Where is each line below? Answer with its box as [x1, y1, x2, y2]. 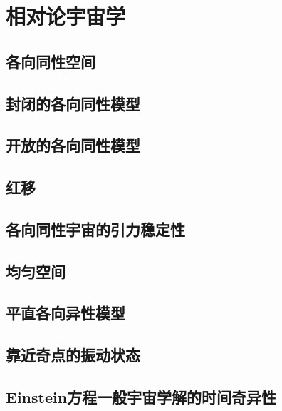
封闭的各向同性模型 [6, 92, 140, 114]
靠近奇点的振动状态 [6, 344, 140, 366]
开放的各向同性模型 [6, 134, 140, 156]
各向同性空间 [6, 50, 95, 72]
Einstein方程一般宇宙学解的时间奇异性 [6, 386, 277, 408]
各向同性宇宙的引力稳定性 [6, 218, 185, 240]
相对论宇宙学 [6, 1, 126, 31]
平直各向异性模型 [6, 302, 125, 324]
